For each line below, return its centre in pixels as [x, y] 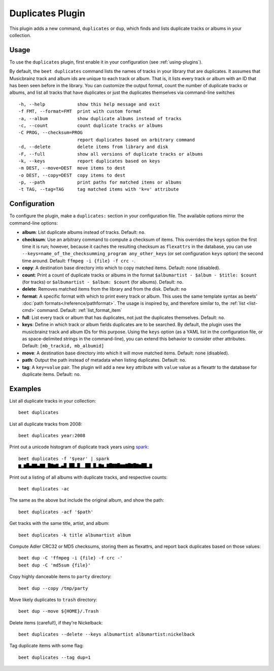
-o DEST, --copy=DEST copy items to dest [72, 175]
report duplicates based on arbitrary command [136, 140]
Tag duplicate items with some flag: [46, 646]
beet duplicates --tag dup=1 [55, 657]
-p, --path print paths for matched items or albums [100, 182]
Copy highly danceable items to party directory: [60, 577]
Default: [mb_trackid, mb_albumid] [63, 346]
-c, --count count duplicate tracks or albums [91, 125]
